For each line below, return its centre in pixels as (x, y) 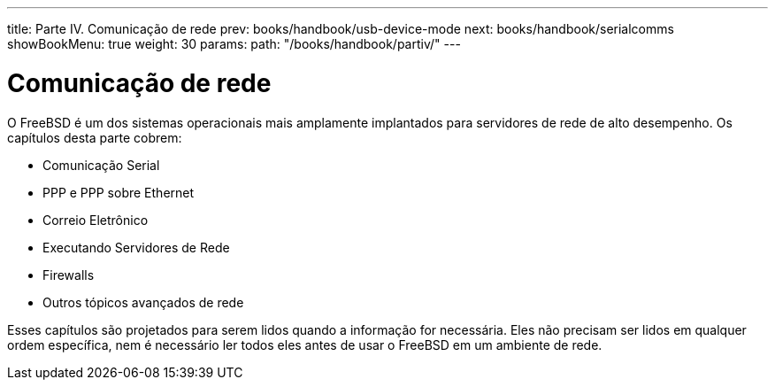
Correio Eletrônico (96, 220)
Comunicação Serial (101, 165)
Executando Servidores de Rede (136, 247)
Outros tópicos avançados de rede (143, 302)
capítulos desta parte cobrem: (95, 137)
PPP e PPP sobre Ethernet (119, 192)
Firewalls (69, 275)
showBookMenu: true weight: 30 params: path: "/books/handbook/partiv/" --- (234, 44)
